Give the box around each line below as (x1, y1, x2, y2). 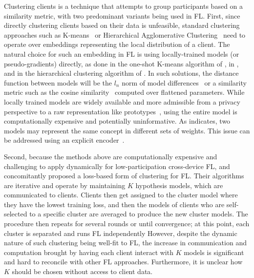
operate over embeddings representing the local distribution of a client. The (4, 39, 230, 49)
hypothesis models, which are (135, 180, 223, 190)
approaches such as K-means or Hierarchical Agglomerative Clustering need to (4, 29, 246, 40)
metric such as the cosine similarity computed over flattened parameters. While (4, 87, 245, 97)
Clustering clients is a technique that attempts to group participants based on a (4, 1, 243, 11)
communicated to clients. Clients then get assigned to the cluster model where (4, 190, 238, 200)
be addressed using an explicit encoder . (4, 135, 125, 145)
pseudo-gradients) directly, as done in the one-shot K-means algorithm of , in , (4, 58, 239, 68)
